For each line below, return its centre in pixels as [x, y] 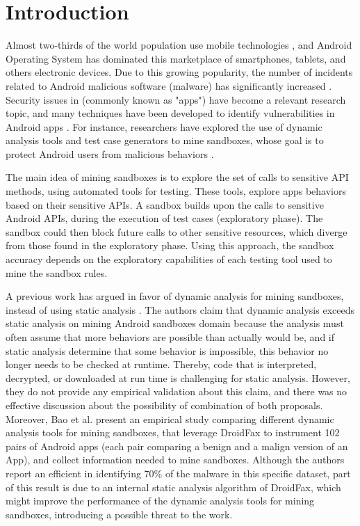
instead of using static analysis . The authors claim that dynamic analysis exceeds [180, 309]
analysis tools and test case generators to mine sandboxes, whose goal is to [165, 140]
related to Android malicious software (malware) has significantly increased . [169, 85]
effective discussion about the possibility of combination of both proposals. [164, 405]
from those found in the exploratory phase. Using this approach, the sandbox [170, 245]
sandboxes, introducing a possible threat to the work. [119, 514]
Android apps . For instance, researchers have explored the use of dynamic [164, 126]
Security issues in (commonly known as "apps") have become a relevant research [176, 99]
